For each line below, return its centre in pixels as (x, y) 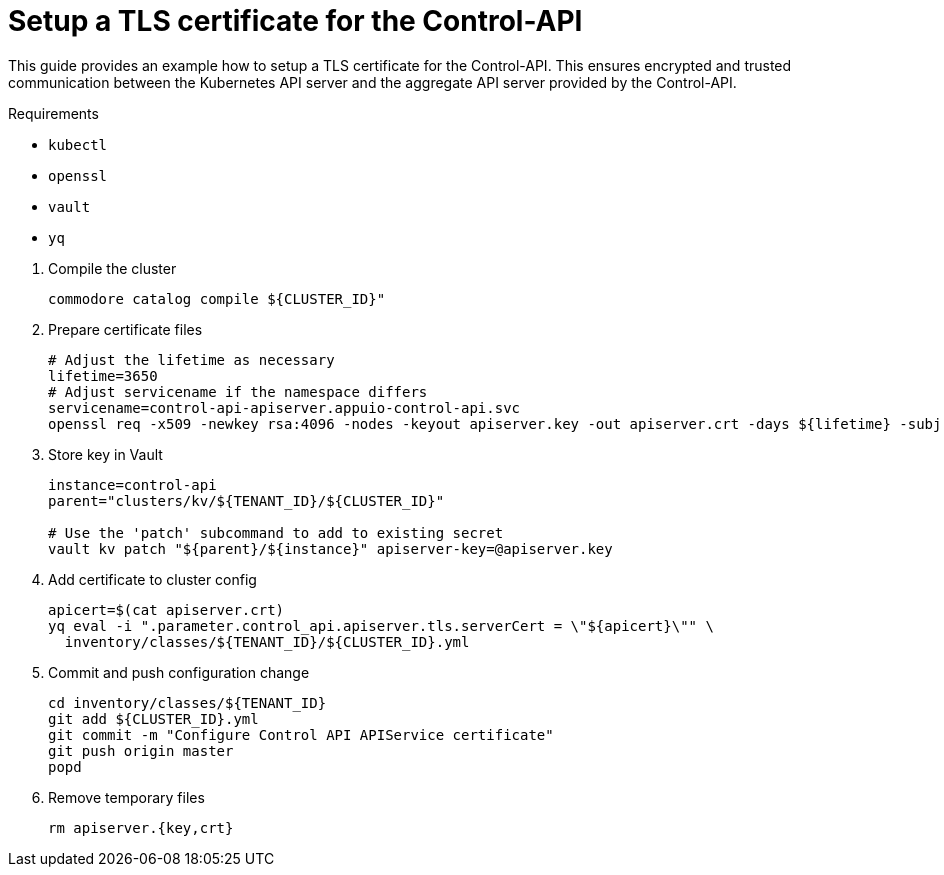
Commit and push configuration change (179, 672)
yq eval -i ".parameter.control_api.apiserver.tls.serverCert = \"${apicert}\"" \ (381, 625)
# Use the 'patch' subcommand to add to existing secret (276, 532)
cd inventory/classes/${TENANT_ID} (187, 702)
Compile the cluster (112, 268)
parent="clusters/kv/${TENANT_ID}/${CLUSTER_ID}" (246, 500)
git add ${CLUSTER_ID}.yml (153, 718)
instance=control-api (132, 484)
